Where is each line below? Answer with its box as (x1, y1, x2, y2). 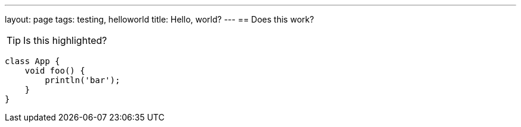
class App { (5, 56, 60, 66)
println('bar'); (45, 75, 120, 85)
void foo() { (24, 66, 85, 75)
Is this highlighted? (23, 34, 107, 46)
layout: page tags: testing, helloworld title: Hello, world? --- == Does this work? (5, 14, 314, 24)
